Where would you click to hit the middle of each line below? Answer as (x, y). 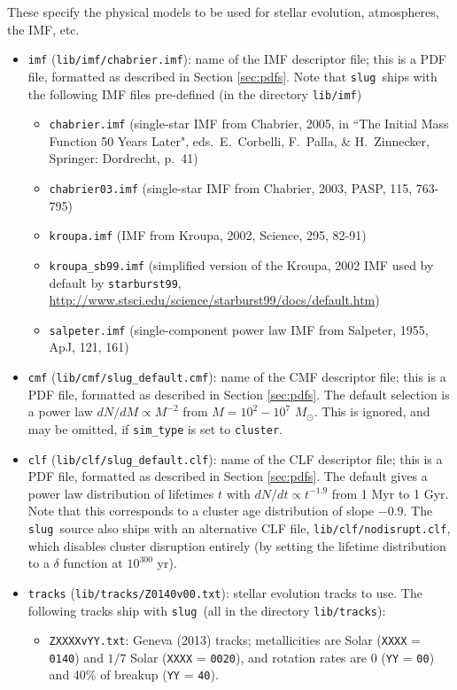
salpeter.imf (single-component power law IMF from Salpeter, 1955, (239, 329)
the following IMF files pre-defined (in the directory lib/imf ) (195, 93)
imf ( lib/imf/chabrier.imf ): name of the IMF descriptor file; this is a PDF (237, 59)
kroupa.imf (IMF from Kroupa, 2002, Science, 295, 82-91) (208, 235)
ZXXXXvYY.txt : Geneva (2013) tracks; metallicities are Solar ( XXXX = (235, 640)
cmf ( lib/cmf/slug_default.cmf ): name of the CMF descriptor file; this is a (237, 377)
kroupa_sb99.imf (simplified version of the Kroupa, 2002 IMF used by (241, 264)
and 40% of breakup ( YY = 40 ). (134, 674)
